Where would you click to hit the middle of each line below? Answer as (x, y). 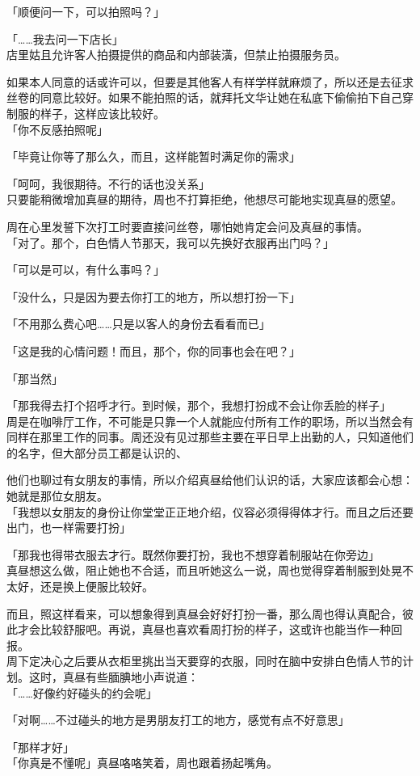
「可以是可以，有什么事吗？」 (86, 270)
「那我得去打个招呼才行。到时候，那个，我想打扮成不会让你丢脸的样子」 (199, 405)
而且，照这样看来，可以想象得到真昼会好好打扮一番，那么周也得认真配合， (204, 613)
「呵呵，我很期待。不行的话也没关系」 (108, 183)
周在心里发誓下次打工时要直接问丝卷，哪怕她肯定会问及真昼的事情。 (187, 226)
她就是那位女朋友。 (57, 496)
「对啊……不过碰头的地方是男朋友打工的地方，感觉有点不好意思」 (178, 720)
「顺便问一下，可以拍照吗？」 (86, 11)
